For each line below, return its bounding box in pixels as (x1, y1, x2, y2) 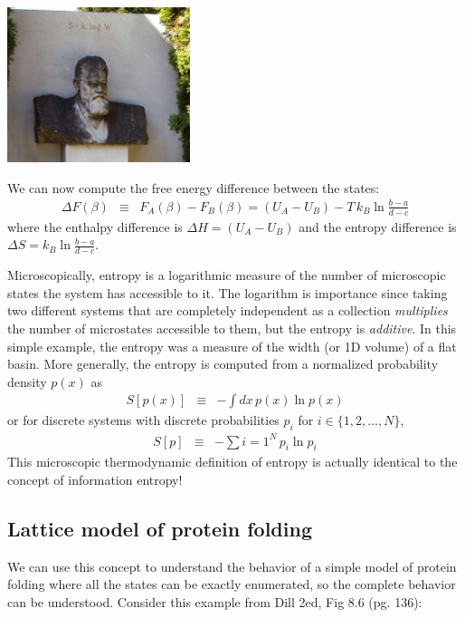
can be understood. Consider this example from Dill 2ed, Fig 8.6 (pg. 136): (7, 593, 422, 612)
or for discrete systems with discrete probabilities (7, 410, 280, 430)
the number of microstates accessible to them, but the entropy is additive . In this (7, 318, 457, 337)
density (7, 372, 47, 391)
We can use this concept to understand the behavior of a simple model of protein (7, 556, 457, 575)
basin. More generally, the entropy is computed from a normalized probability (7, 354, 439, 373)
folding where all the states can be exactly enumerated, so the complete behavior (7, 575, 456, 594)
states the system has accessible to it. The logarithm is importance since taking (7, 283, 448, 302)
